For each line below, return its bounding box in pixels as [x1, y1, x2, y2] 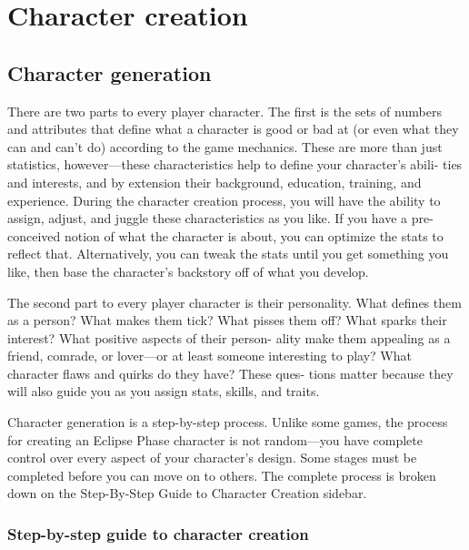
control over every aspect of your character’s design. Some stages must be [7, 448, 417, 467]
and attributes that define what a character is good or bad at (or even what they [7, 119, 459, 138]
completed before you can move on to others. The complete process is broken [7, 465, 436, 484]
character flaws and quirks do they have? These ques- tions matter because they [7, 363, 454, 382]
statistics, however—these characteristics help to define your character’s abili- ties [7, 155, 463, 174]
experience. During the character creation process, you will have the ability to [7, 190, 441, 209]
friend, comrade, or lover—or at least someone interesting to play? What [7, 346, 412, 365]
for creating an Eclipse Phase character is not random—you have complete [7, 430, 423, 449]
